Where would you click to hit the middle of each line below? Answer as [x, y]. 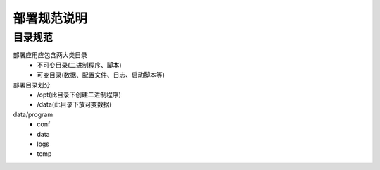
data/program [33, 114]
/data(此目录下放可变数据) [75, 104]
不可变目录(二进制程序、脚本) [80, 65]
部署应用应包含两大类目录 [50, 55]
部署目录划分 [32, 85]
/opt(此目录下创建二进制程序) [79, 95]
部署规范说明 [50, 18]
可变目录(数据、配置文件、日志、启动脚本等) [101, 75]
